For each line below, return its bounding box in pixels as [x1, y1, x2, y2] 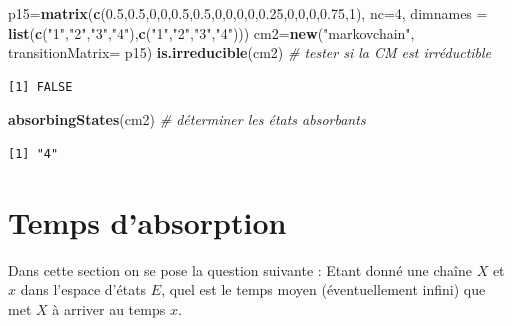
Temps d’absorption [8, 201, 287, 242]
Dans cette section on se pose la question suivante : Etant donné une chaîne [8, 259, 472, 280]
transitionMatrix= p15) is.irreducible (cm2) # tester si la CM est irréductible [8, 42, 492, 63]
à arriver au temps [52, 298, 166, 319]
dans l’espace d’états [20, 279, 147, 300]
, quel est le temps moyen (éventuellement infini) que [161, 279, 486, 300]
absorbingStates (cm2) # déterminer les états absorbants [8, 109, 366, 130]
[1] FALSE [8, 79, 73, 94]
